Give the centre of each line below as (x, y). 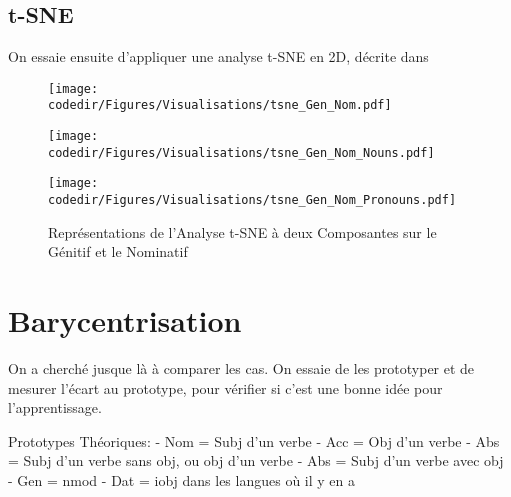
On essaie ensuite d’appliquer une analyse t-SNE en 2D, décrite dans (218, 56)
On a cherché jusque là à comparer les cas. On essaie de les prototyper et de (241, 368)
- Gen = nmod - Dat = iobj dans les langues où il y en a (182, 480)
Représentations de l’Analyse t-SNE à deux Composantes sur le (242, 231)
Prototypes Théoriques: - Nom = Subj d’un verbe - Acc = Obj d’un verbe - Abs (254, 440)
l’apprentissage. (55, 407)
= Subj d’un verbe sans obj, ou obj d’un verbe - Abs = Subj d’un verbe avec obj (256, 460)
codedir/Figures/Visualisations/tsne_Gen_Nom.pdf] (220, 105)
